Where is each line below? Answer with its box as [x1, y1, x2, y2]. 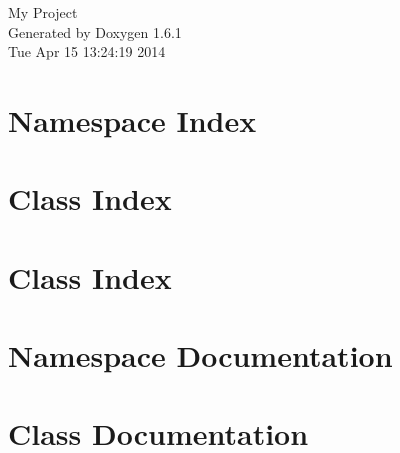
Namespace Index [8, 99, 257, 140]
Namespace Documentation [8, 335, 393, 376]
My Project [8, 2, 78, 22]
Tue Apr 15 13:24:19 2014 [8, 41, 166, 62]
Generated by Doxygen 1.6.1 [8, 21, 182, 42]
